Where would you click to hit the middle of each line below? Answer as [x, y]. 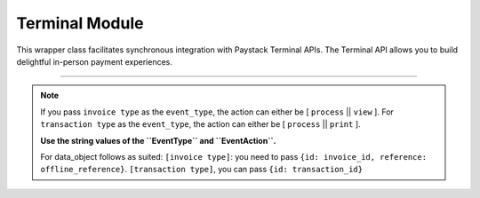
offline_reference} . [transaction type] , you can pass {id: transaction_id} [202, 170]
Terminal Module [80, 23]
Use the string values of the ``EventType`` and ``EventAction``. [158, 140]
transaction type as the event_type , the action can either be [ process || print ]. [200, 124]
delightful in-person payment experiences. [94, 61]
